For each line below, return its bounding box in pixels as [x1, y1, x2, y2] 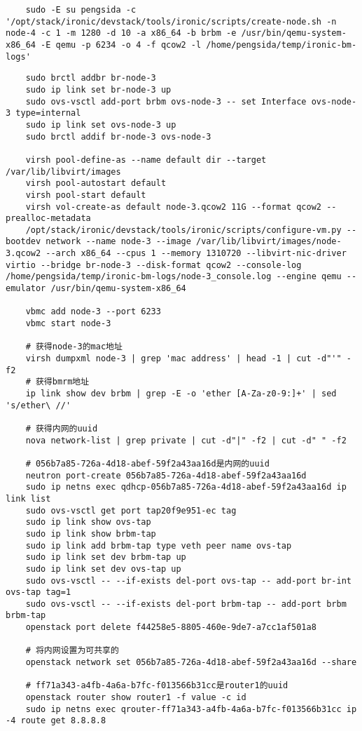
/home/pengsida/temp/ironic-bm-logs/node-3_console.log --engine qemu [6, 271, 342, 282]
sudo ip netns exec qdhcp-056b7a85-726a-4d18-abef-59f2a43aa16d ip [25, 482, 347, 492]
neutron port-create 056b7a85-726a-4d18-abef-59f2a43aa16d [25, 470, 307, 481]
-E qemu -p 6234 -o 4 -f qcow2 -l [41, 39, 202, 50]
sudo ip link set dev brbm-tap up [25, 552, 186, 563]
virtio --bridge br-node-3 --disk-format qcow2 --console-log [6, 260, 302, 270]
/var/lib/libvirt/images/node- [196, 236, 342, 247]
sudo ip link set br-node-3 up [25, 84, 172, 95]
